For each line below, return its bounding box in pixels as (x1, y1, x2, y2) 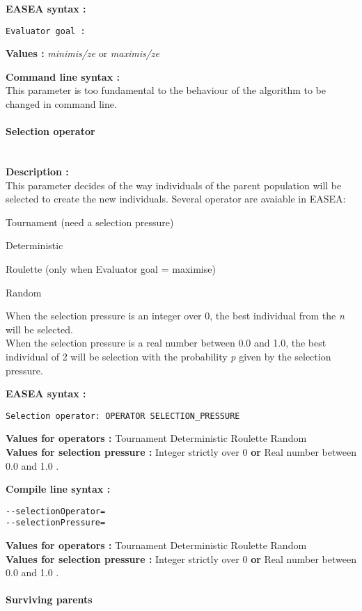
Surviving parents (6, 592, 93, 607)
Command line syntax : (6, 69, 120, 84)
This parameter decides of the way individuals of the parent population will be (6, 177, 342, 192)
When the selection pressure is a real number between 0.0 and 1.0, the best (6, 335, 326, 350)
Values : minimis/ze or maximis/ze (6, 46, 160, 61)
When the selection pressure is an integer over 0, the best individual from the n (6, 308, 345, 323)
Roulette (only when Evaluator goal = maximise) (6, 261, 216, 276)
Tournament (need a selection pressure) (6, 214, 174, 229)
